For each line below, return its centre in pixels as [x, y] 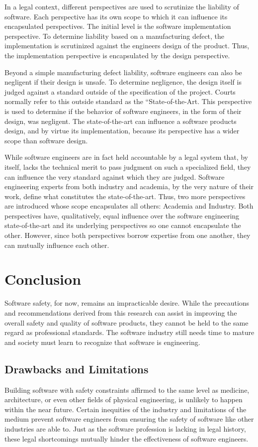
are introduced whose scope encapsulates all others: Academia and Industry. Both [129, 206]
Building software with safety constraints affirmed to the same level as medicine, [127, 390]
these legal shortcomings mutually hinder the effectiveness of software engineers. [127, 438]
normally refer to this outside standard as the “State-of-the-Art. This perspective [128, 101]
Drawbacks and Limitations [77, 369]
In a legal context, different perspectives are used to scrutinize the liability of [122, 6]
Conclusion [43, 279]
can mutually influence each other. [57, 245]
